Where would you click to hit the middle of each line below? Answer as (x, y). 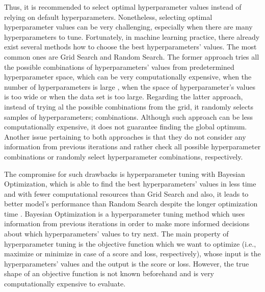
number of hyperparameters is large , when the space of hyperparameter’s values (130, 86)
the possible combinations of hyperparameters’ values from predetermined (119, 67)
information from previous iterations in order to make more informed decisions (127, 223)
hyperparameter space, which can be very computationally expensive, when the (128, 77)
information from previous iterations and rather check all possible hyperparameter (132, 147)
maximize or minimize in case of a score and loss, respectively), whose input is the (132, 254)
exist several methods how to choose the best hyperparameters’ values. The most (130, 47)
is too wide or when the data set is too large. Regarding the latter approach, (124, 97)
